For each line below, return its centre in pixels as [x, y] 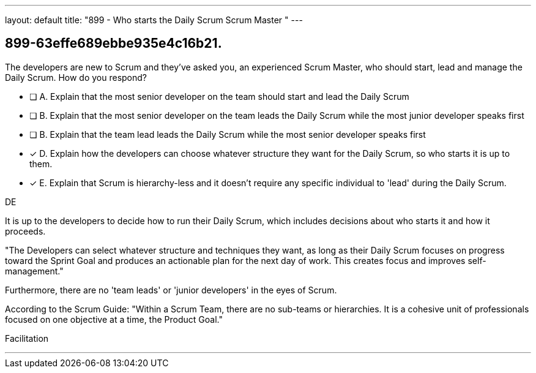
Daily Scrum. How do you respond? [76, 77]
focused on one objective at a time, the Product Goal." [114, 319]
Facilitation [27, 338]
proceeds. [25, 231]
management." [34, 271]
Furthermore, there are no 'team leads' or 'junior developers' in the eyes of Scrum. [171, 290]
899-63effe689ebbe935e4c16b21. [114, 43]
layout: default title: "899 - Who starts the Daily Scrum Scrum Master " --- [154, 20]
